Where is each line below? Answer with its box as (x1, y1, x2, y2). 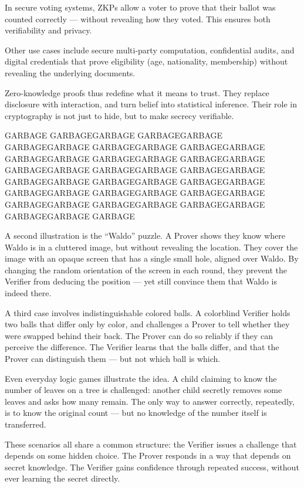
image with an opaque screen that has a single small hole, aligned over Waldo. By (5, 252, 299, 265)
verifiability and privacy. (5, 24, 92, 36)
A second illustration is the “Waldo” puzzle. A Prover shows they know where (5, 229, 285, 242)
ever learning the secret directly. (5, 472, 120, 484)
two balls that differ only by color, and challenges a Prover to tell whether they (5, 318, 290, 330)
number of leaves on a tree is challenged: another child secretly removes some (5, 384, 282, 396)
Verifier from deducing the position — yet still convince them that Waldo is (5, 275, 277, 287)
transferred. (5, 418, 46, 430)
